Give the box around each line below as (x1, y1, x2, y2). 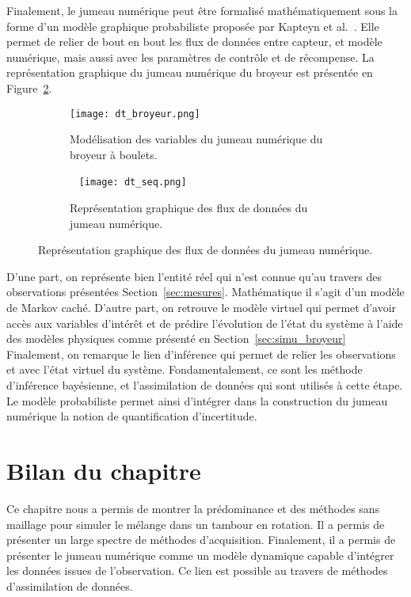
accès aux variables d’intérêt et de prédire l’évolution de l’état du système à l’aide (6, 314, 403, 331)
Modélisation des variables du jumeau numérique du (70, 131, 323, 147)
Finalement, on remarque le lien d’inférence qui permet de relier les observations (6, 345, 396, 362)
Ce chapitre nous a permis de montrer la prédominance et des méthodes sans (6, 500, 380, 516)
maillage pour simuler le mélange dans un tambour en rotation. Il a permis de (6, 515, 385, 532)
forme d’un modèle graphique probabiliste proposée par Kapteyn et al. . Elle (6, 17, 379, 34)
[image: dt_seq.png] (78, 177, 187, 188)
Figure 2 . (6, 79, 52, 96)
